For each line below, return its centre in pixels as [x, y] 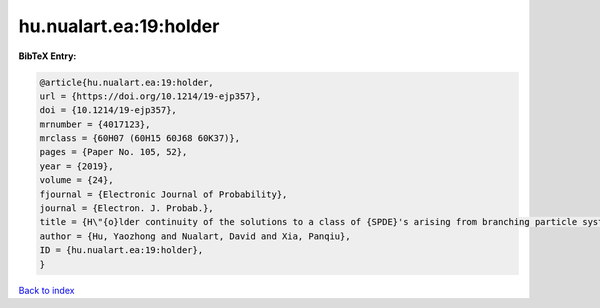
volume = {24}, [76, 180]
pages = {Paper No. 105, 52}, [113, 152]
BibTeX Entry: [47, 56]
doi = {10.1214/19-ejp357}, [108, 110]
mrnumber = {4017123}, [95, 124]
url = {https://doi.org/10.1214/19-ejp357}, [150, 96]
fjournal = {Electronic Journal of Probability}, [163, 194]
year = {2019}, [76, 166]
